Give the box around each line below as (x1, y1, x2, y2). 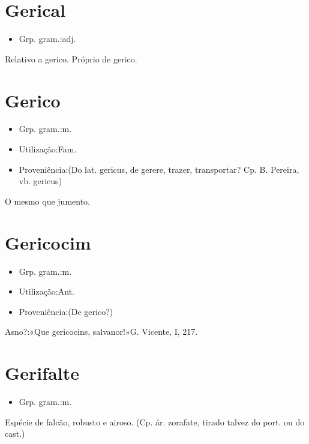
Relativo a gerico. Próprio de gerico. (5, 52, 137, 65)
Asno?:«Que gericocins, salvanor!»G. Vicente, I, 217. (5, 325, 198, 338)
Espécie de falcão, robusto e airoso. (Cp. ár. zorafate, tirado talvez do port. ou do (5, 415, 305, 428)
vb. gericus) (19, 175, 62, 187)
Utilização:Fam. (19, 143, 77, 155)
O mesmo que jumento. (5, 194, 91, 207)
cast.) (5, 427, 25, 440)
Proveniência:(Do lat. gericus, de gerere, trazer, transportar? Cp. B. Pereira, (19, 163, 299, 175)
